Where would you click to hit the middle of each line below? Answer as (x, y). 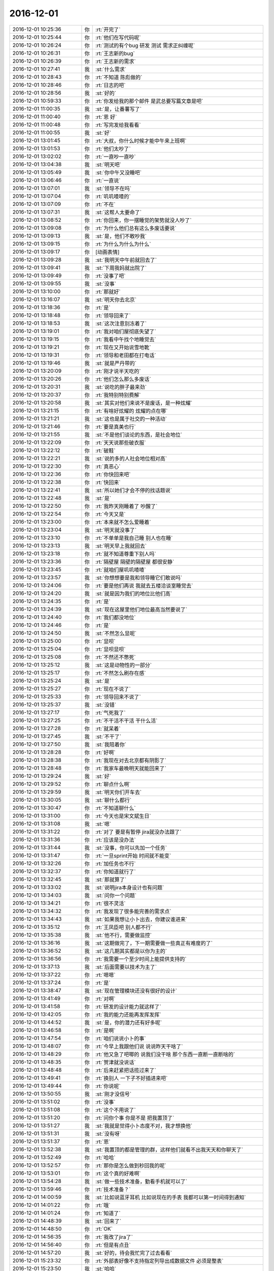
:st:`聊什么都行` (113, 800)
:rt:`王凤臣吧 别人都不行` (124, 927)
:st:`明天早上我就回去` (121, 546)
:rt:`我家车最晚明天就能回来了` (131, 768)
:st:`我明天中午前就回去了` (126, 260)
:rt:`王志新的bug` (115, 53)
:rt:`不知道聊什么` (115, 808)
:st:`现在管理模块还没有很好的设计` (136, 990)
